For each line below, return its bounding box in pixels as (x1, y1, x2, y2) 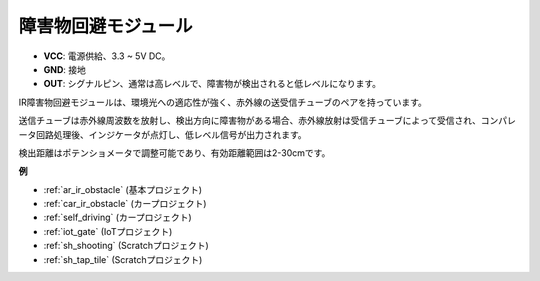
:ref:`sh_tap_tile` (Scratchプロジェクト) (43, 253, 203, 265)
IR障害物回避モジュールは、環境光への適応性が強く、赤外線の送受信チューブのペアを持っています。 (18, 96, 427, 108)
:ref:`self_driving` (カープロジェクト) (43, 211, 192, 224)
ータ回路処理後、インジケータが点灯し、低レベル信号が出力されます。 (18, 128, 307, 140)
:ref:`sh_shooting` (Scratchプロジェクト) (43, 240, 209, 252)
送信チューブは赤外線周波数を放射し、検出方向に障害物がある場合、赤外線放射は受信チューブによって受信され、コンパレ (18, 115, 517, 127)
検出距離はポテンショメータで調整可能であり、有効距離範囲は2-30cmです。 (18, 146, 331, 159)
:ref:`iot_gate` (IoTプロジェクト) (43, 225, 173, 237)
